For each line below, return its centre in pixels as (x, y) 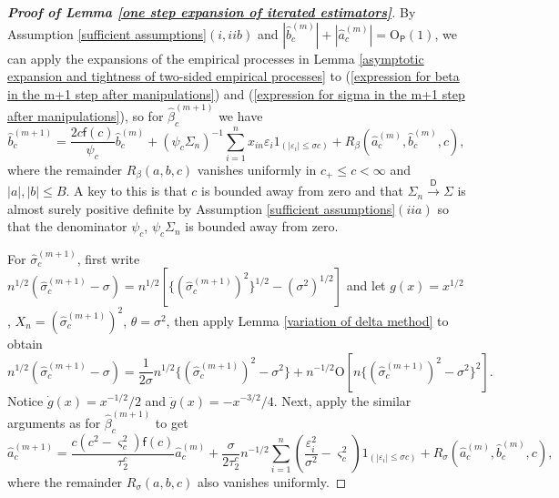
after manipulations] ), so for (86, 116)
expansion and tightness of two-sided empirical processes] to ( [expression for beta (234, 76)
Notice (25, 400)
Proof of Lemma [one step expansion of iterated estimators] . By (212, 12)
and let (366, 285)
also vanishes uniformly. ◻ (272, 482)
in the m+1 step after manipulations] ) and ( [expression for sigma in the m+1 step (236, 93)
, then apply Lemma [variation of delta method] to (307, 320)
